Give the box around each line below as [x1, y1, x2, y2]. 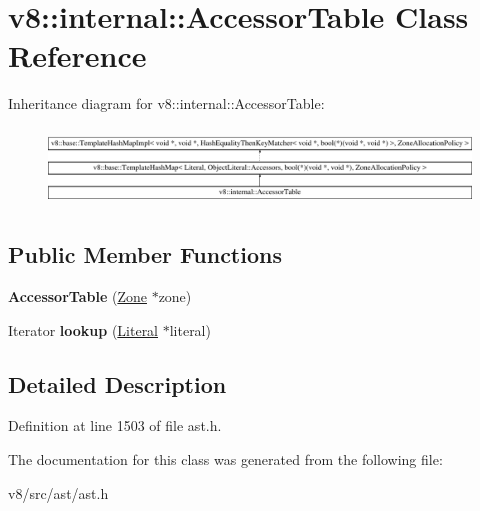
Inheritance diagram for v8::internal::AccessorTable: [8, 93, 325, 114]
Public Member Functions [8, 239, 282, 270]
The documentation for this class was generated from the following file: [8, 449, 443, 470]
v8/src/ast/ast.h [8, 482, 109, 503]
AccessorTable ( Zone [8, 286, 147, 307]
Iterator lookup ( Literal [8, 319, 159, 340]
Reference [8, 35, 147, 76]
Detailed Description [8, 368, 227, 399]
